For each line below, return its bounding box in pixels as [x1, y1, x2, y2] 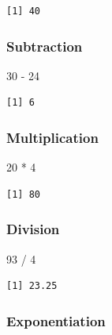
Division [6, 219, 60, 239]
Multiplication [6, 127, 99, 147]
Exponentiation [6, 310, 106, 330]
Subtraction [6, 36, 83, 56]
